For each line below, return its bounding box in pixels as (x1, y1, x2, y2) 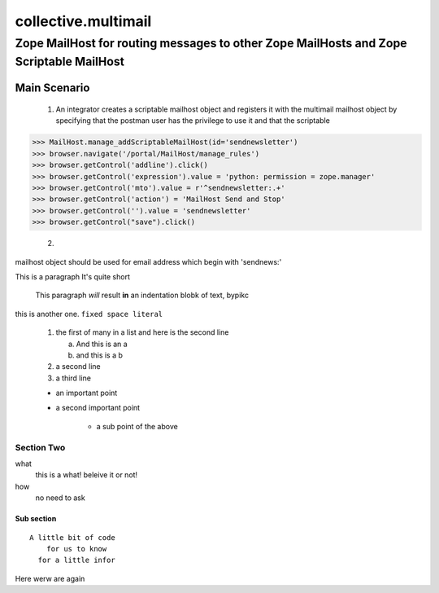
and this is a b (76, 350, 124, 360)
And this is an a (76, 339, 128, 349)
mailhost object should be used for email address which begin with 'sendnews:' (15, 257, 282, 266)
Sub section (15, 514, 57, 524)
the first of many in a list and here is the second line (55, 327, 229, 337)
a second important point (55, 403, 141, 413)
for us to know (46, 544, 107, 553)
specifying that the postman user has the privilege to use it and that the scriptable (55, 116, 331, 125)
